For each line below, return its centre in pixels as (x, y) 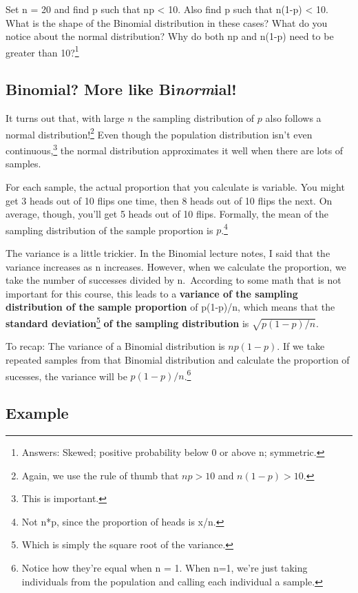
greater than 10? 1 (42, 51)
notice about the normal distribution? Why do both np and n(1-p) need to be (170, 36)
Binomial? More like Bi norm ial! (121, 89)
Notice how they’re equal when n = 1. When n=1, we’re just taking (165, 567)
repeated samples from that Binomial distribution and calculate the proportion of (178, 359)
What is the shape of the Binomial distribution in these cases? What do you (167, 22)
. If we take (301, 346)
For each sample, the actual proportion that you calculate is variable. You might (175, 186)
